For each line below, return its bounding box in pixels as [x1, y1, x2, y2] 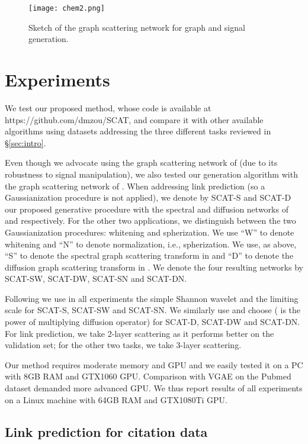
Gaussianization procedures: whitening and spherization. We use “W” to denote [5, 226, 294, 238]
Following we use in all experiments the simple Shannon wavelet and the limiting [5, 292, 299, 304]
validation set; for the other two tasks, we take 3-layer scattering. [5, 339, 242, 351]
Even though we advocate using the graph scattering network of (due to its [5, 156, 278, 169]
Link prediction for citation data [5, 422, 208, 440]
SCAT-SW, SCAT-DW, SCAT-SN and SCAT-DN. [5, 272, 187, 285]
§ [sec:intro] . [5, 136, 46, 149]
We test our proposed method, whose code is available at [5, 101, 211, 114]
